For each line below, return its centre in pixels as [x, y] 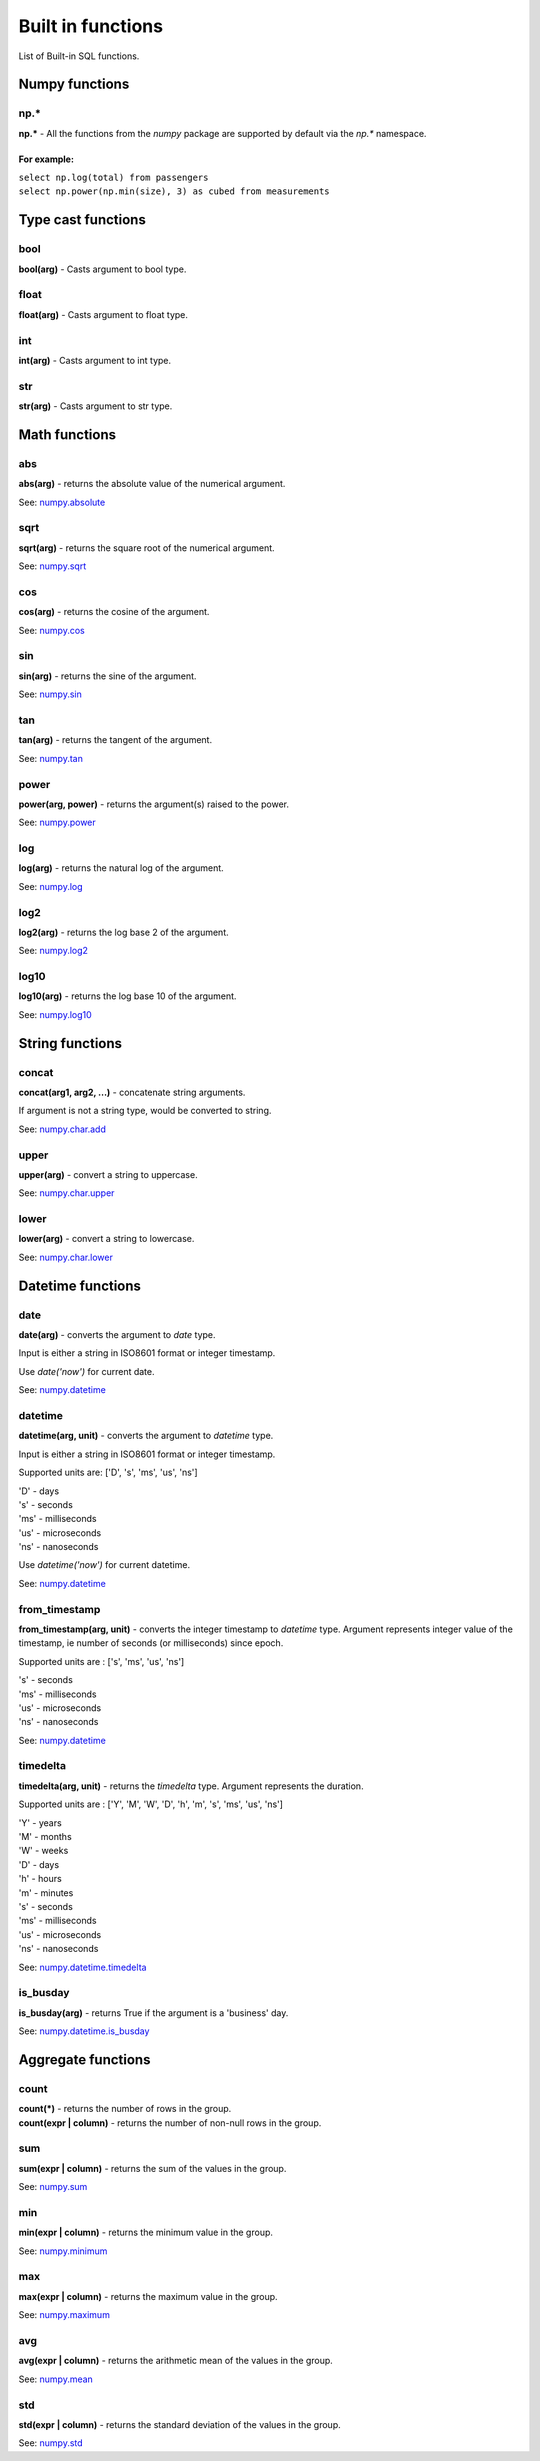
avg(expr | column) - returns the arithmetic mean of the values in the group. [176, 2361]
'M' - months [45, 1837]
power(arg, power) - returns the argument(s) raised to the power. [154, 804]
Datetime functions [80, 1285]
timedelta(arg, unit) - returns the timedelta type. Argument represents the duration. [191, 1786]
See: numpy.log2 [53, 951]
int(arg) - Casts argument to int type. [95, 360]
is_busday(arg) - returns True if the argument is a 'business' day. [153, 2012]
